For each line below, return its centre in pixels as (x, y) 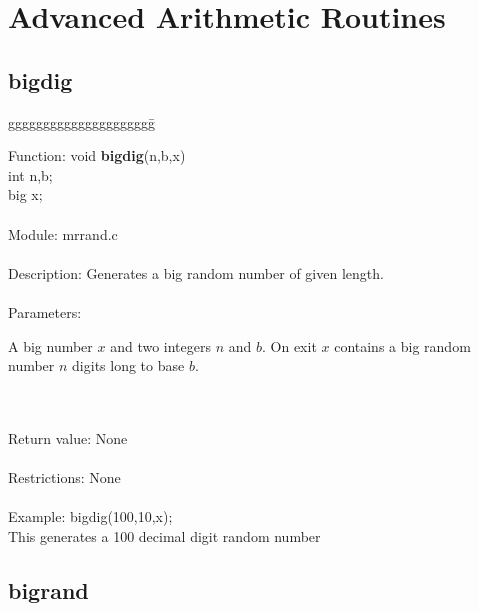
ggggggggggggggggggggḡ (81, 121)
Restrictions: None (64, 477)
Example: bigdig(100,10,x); (90, 516)
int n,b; (30, 174)
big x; (25, 194)
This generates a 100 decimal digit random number (164, 535)
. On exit (289, 345)
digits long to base (128, 365)
